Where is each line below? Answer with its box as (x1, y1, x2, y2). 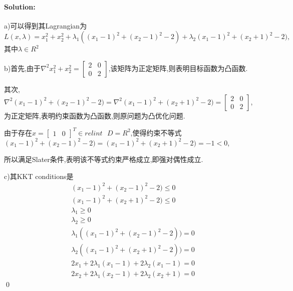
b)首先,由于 (4, 62, 41, 73)
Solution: (4, 1, 36, 11)
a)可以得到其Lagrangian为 (4, 20, 87, 30)
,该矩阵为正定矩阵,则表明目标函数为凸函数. (108, 62, 248, 73)
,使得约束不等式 (130, 127, 182, 137)
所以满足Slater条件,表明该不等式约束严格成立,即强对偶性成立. (4, 154, 203, 164)
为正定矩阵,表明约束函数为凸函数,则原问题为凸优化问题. (4, 110, 185, 120)
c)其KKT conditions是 (4, 170, 74, 181)
